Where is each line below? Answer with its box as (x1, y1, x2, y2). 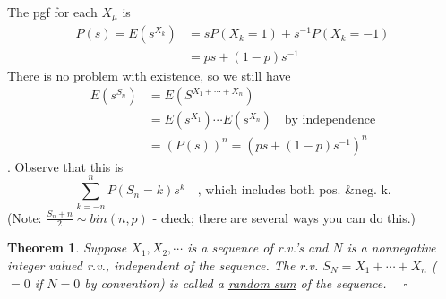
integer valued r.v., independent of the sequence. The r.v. (7, 255, 319, 274)
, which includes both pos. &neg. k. (197, 184, 391, 198)
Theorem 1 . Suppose (7, 238, 127, 257)
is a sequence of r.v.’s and (187, 238, 329, 257)
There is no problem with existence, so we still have (7, 65, 291, 84)
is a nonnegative (347, 238, 436, 257)
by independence (284, 114, 376, 127)
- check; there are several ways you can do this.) (152, 208, 416, 226)
